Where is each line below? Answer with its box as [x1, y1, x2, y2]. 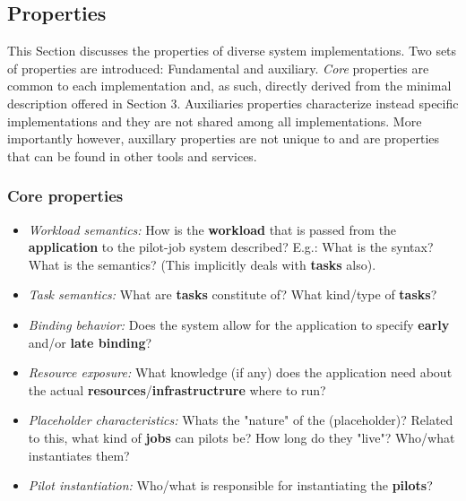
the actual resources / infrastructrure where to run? [28, 380, 326, 399]
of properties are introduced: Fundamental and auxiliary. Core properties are [7, 58, 429, 77]
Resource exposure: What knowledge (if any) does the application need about [28, 363, 453, 382]
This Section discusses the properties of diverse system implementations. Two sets [7, 41, 457, 60]
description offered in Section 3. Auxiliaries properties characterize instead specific [7, 93, 459, 112]
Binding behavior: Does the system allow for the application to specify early [28, 315, 450, 333]
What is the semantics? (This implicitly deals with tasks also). [28, 255, 376, 273]
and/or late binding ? [28, 333, 152, 351]
